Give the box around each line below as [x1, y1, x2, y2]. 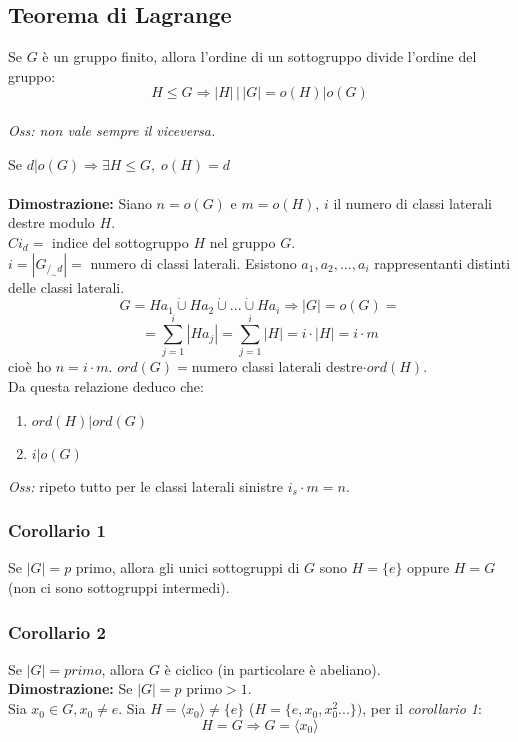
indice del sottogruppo [52, 231, 189, 252]
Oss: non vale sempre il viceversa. [8, 119, 216, 140]
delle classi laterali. [8, 276, 125, 297]
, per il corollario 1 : [362, 698, 482, 719]
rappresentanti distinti [374, 252, 511, 273]
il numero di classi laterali [333, 192, 492, 213]
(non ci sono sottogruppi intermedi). [8, 577, 230, 598]
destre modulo [8, 212, 95, 233]
